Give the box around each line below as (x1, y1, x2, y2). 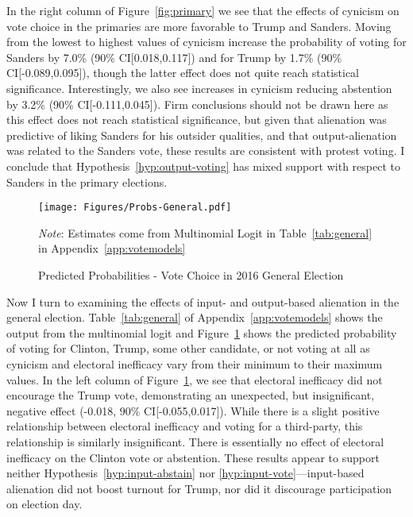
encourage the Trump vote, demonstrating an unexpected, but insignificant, (6, 387, 375, 403)
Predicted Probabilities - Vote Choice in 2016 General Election (38, 266, 344, 283)
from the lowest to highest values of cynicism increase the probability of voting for (6, 33, 407, 50)
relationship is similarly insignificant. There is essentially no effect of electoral (6, 433, 384, 449)
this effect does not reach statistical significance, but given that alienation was (6, 111, 387, 128)
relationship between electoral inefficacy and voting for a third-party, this (6, 418, 363, 434)
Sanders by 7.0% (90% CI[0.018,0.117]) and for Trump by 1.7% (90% (6, 48, 342, 65)
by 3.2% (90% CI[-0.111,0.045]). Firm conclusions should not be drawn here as (6, 95, 388, 112)
